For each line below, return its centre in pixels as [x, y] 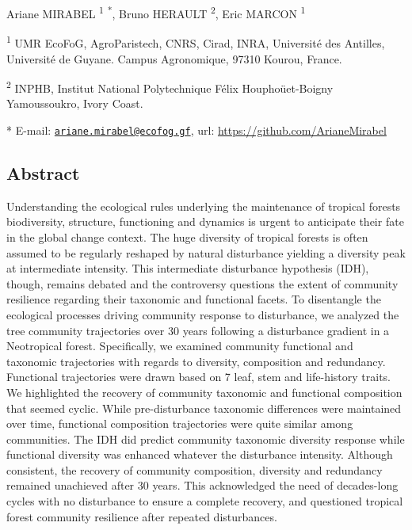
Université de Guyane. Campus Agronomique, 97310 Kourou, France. [174, 58]
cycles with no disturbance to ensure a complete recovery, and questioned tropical [205, 501]
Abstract [43, 172]
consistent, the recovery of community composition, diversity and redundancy [195, 469]
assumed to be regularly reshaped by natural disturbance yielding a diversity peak [206, 252]
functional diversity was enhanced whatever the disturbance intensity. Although [200, 454]
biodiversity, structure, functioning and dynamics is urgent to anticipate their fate [205, 221]
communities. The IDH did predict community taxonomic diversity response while [206, 438]
